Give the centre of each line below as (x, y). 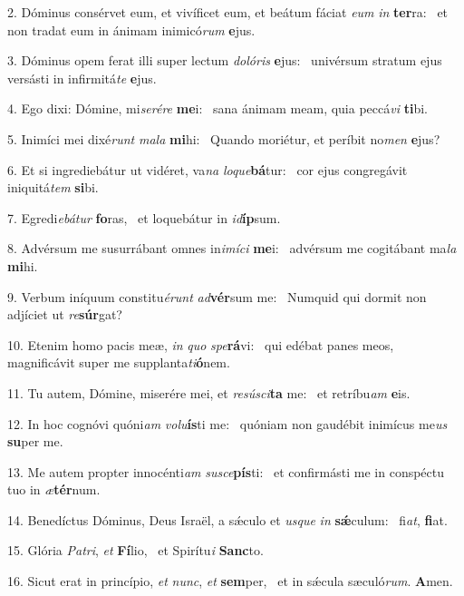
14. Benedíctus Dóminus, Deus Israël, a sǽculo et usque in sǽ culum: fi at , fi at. (227, 519)
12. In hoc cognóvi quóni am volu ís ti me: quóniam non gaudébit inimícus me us (227, 423)
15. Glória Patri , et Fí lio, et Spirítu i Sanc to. (135, 550)
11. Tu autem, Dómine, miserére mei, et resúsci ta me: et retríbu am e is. (209, 392)
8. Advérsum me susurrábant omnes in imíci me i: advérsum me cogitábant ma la (232, 248)
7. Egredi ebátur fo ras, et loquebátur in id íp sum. (144, 217)
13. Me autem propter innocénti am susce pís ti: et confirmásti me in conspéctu (226, 471)
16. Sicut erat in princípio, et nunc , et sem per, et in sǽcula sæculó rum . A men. (230, 581)
